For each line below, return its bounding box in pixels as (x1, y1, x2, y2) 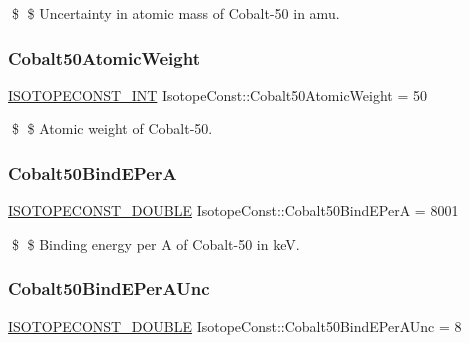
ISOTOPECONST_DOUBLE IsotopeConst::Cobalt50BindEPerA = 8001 (8, 200, 459, 221)
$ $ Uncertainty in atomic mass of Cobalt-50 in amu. (11, 3, 340, 23)
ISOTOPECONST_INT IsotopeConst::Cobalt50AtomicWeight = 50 (8, 84, 428, 105)
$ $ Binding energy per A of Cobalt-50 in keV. (11, 233, 300, 254)
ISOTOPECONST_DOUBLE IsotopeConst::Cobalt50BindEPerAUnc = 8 (8, 315, 462, 336)
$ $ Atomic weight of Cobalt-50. (11, 118, 213, 139)
